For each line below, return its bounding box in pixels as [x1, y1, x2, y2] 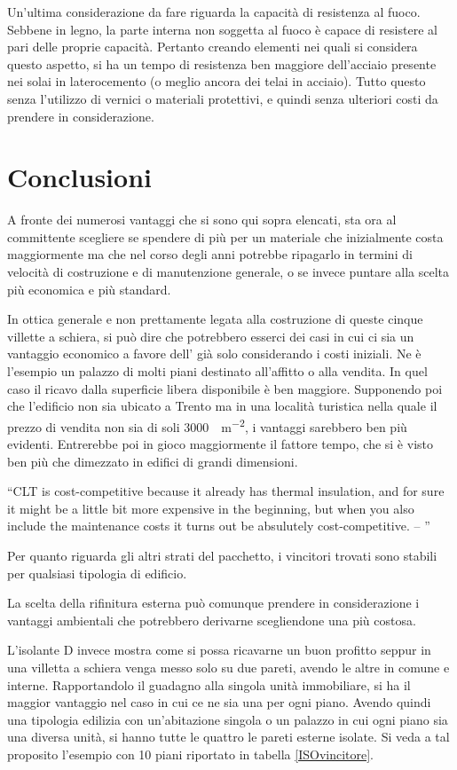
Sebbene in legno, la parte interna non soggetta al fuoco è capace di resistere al [7, 20, 437, 38]
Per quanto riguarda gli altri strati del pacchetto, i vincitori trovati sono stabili [7, 546, 437, 565]
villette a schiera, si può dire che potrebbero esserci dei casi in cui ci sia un [7, 326, 414, 345]
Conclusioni [7, 159, 152, 195]
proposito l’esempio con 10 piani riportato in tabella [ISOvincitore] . [7, 744, 374, 763]
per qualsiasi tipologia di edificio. [7, 563, 187, 582]
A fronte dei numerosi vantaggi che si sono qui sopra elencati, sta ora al [7, 210, 397, 229]
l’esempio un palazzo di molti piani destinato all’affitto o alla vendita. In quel [7, 362, 428, 381]
